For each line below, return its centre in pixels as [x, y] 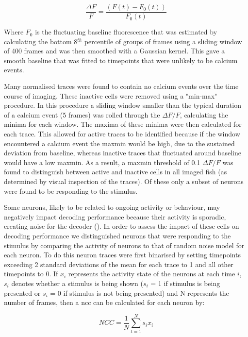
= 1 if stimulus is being [185, 283]
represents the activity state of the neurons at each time [152, 274]
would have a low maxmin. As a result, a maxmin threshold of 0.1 [102, 162]
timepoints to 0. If [31, 274]
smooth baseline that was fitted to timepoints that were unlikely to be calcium [121, 60]
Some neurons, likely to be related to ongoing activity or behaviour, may [112, 207]
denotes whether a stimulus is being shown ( [77, 283]
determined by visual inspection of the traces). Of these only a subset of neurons [124, 181]
